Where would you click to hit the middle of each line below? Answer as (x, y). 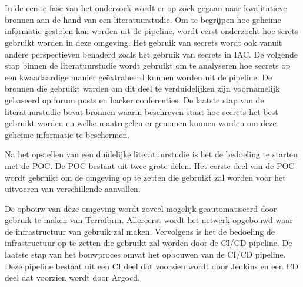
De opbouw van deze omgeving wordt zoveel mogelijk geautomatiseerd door (141, 208)
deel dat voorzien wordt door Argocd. (73, 277)
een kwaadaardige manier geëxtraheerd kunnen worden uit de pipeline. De (139, 77)
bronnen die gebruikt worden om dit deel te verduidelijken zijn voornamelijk (142, 88)
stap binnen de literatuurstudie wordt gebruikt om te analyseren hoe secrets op (148, 65)
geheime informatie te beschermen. (67, 134)
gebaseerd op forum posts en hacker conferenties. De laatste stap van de (134, 99)
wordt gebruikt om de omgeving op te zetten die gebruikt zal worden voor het (145, 177)
